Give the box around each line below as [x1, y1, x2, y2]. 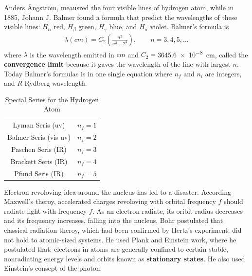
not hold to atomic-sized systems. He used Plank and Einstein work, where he [4, 234, 236, 244]
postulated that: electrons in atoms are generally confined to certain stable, [4, 244, 228, 254]
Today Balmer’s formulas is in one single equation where [4, 68, 172, 78]
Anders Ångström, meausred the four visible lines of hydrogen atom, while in [4, 2, 234, 12]
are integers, [205, 68, 242, 78]
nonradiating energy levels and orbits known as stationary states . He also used [4, 253, 245, 263]
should [224, 196, 243, 206]
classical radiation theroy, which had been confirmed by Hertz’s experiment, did [4, 224, 242, 235]
